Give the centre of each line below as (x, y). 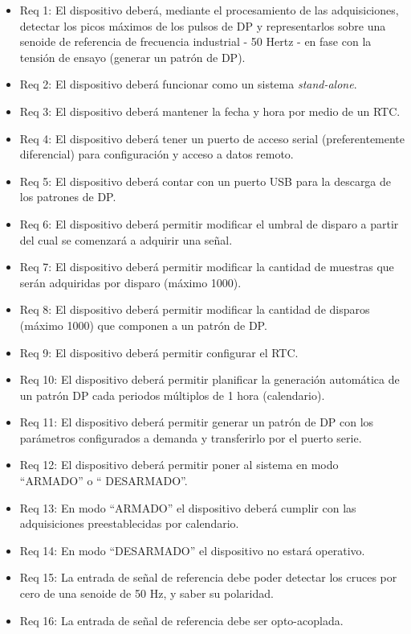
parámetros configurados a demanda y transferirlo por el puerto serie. (191, 437)
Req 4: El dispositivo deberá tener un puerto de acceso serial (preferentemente (212, 138)
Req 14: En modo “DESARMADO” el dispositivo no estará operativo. (192, 550)
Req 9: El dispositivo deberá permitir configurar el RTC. (159, 352)
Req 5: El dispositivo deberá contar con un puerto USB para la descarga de (205, 181)
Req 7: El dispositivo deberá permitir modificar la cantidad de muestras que (207, 267)
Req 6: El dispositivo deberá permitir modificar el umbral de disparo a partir (209, 223)
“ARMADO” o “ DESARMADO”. (104, 481)
